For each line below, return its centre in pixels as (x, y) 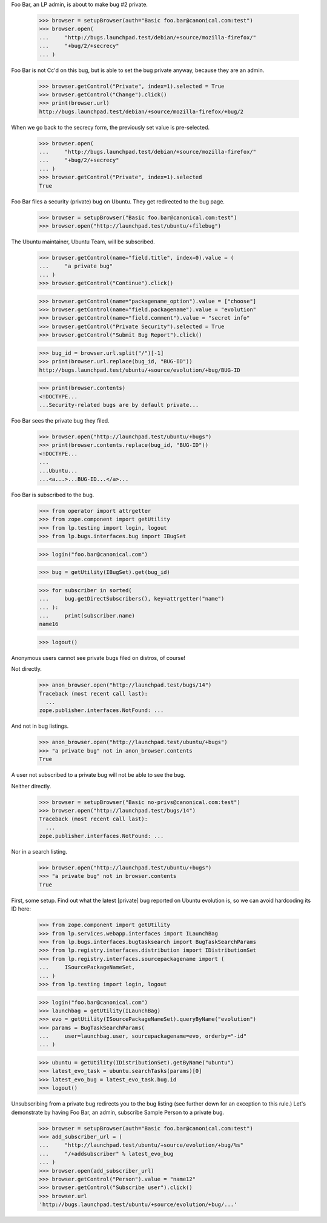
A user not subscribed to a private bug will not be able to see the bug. (98, 775)
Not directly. (26, 669)
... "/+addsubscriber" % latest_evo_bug (106, 1154)
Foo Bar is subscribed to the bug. (53, 495)
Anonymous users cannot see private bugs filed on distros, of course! (98, 658)
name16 (49, 624)
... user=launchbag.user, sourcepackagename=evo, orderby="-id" (143, 1036)
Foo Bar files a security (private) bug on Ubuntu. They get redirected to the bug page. (118, 201)
